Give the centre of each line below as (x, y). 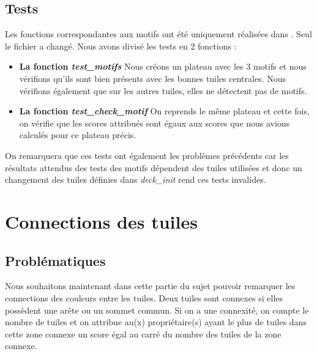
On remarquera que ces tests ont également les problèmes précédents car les (147, 155)
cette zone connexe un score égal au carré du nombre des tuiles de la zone (143, 334)
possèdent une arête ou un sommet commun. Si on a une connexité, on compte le (157, 310)
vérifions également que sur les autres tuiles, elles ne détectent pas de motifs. (163, 90)
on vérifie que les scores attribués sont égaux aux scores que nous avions (155, 123)
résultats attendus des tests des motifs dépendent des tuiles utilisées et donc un (154, 167)
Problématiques (55, 260)
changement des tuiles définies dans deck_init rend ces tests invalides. (136, 179)
